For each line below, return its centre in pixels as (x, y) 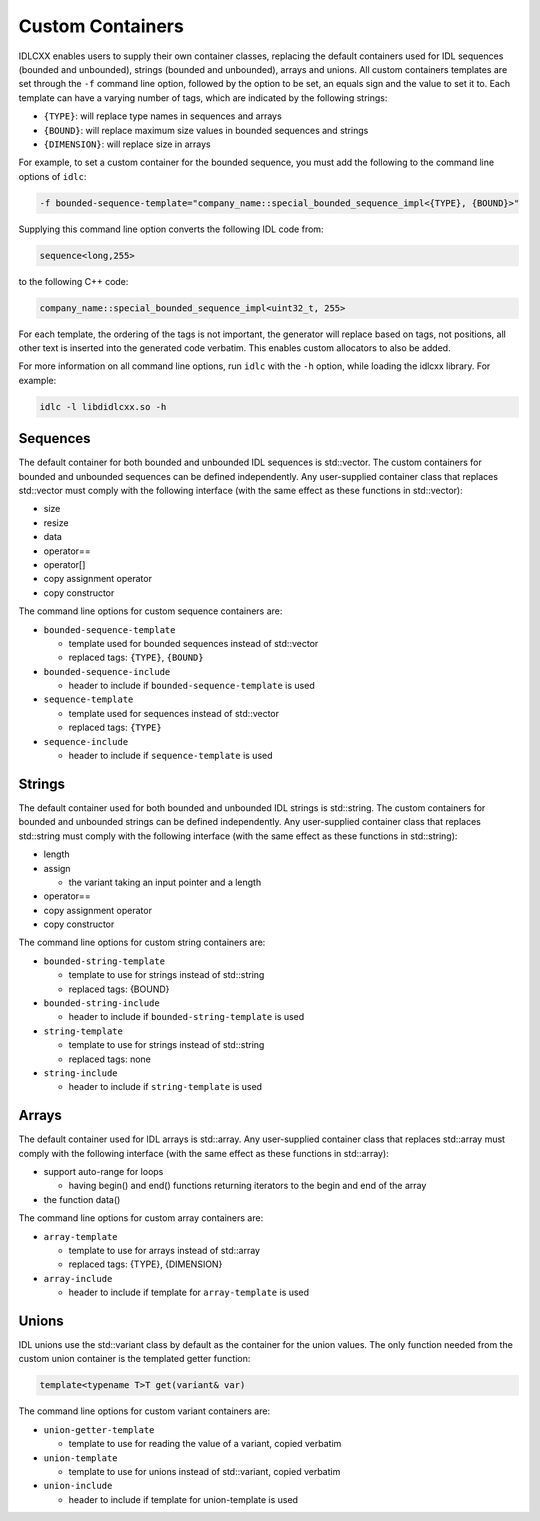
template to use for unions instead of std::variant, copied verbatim (204, 1472)
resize (56, 522)
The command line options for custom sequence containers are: (150, 611)
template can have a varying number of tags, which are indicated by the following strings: (203, 97)
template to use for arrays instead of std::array (164, 1251)
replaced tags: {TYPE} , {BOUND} (136, 657)
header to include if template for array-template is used (189, 1292)
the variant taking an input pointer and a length (165, 882)
